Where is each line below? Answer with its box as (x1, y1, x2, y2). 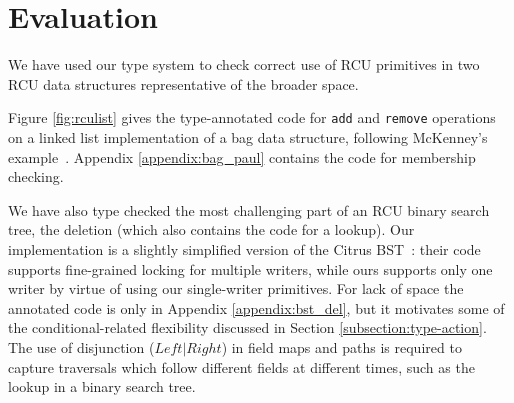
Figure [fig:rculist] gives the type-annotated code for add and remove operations (8, 107, 496, 128)
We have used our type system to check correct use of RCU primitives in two (8, 54, 480, 75)
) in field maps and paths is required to (221, 336, 462, 357)
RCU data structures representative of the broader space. (8, 73, 359, 94)
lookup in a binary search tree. (8, 376, 196, 397)
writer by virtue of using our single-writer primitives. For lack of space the (8, 278, 464, 299)
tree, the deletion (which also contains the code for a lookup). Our (8, 219, 415, 240)
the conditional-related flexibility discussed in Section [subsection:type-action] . (8, 317, 487, 338)
